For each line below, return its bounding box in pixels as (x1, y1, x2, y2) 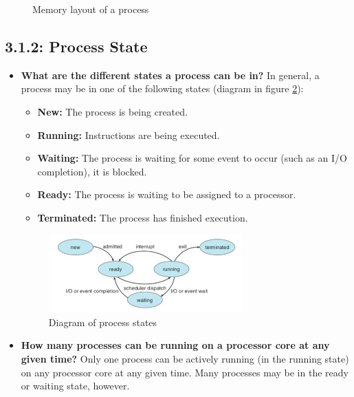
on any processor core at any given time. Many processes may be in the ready (21, 365, 349, 379)
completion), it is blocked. (37, 164, 147, 178)
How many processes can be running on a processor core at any (21, 338, 330, 352)
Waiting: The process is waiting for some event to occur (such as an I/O (37, 151, 347, 165)
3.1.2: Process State (5, 35, 148, 56)
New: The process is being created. (37, 104, 188, 118)
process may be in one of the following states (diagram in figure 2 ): (21, 81, 304, 96)
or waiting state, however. (21, 378, 130, 393)
